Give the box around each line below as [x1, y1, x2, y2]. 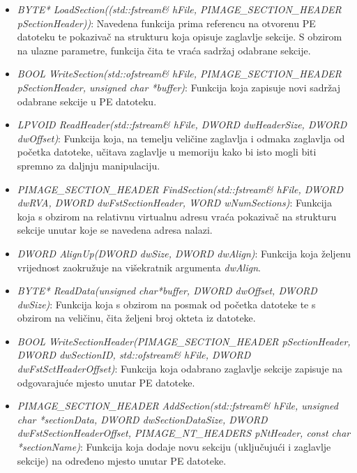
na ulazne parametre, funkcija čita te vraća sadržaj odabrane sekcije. [17, 43, 311, 57]
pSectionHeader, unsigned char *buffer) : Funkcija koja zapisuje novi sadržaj [17, 80, 340, 94]
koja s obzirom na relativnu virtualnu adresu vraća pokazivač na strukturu [17, 209, 337, 223]
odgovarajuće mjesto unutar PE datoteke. [17, 375, 195, 389]
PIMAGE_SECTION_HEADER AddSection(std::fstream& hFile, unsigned [17, 398, 338, 413]
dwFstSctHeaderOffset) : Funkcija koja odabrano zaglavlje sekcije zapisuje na [17, 361, 343, 376]
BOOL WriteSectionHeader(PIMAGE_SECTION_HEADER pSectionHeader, [17, 333, 351, 348]
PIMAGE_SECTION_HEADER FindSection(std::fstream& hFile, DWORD [17, 181, 344, 196]
